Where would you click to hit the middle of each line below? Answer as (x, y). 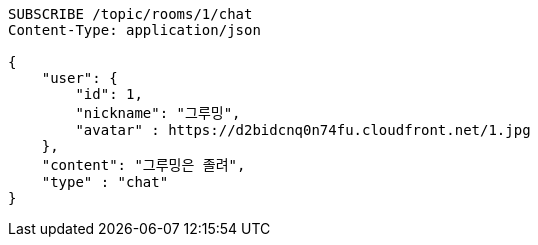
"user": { (79, 78)
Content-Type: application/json (134, 30)
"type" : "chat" (105, 182)
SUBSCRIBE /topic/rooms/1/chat (130, 14)
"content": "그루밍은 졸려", (143, 165)
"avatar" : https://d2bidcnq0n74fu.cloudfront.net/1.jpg (303, 130)
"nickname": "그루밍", (158, 113)
